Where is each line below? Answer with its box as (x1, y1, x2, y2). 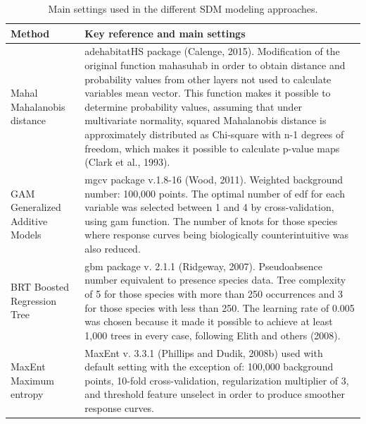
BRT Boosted (11, 279, 70, 294)
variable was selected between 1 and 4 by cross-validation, (84, 200, 334, 214)
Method (11, 25, 50, 40)
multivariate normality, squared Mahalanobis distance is (84, 113, 327, 128)
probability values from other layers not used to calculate (84, 71, 332, 86)
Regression (11, 293, 56, 308)
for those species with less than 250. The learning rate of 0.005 (84, 300, 355, 315)
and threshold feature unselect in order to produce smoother (84, 387, 345, 401)
